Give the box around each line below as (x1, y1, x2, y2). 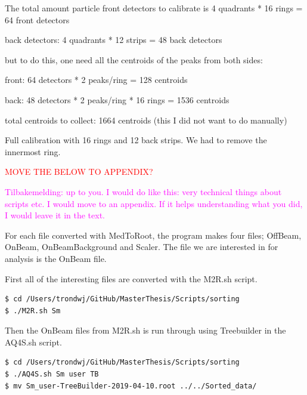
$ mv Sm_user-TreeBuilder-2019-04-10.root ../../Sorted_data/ (5, 381, 257, 390)
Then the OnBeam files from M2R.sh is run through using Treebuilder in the (5, 324, 286, 337)
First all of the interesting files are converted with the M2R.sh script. (5, 272, 258, 285)
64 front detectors (5, 13, 70, 26)
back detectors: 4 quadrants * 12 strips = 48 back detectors (5, 33, 222, 46)
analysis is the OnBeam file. (5, 252, 107, 264)
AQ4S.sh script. (5, 335, 62, 348)
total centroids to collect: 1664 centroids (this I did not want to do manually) (5, 113, 287, 126)
